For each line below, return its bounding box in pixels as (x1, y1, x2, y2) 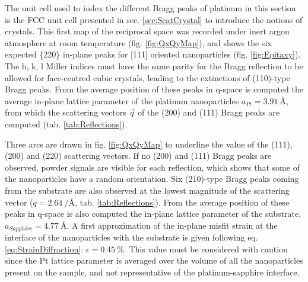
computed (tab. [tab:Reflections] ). (5, 117, 128, 130)
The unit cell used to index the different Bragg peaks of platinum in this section (5, 2, 296, 14)
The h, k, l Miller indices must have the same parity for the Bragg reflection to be (5, 59, 303, 72)
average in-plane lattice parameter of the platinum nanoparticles (5, 94, 239, 107)
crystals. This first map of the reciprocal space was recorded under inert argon (5, 25, 290, 37)
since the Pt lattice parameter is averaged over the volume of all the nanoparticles (5, 254, 303, 267)
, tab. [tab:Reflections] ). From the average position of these (74, 196, 290, 208)
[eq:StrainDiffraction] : (5, 242, 84, 255)
